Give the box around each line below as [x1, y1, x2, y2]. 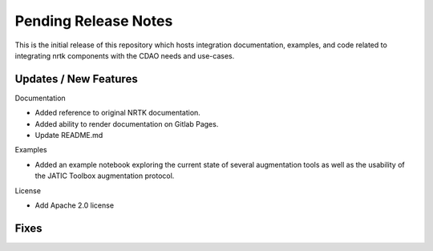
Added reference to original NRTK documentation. [34, 108, 200, 118]
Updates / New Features [14, 72, 138, 86]
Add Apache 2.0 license [34, 200, 115, 210]
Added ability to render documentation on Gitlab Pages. [34, 119, 219, 128]
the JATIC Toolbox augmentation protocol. [34, 171, 175, 180]
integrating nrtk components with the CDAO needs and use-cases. [14, 51, 235, 60]
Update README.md [34, 131, 103, 140]
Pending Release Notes [14, 12, 173, 30]
